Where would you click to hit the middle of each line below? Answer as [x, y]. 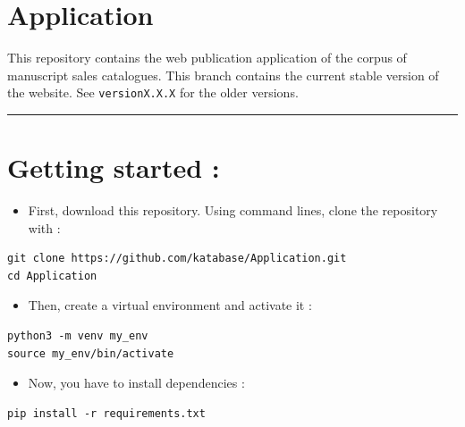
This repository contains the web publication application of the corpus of [207, 58]
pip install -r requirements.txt [106, 413]
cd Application [52, 276]
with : [44, 227]
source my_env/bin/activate [91, 353]
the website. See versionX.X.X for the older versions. [153, 92]
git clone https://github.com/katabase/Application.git [177, 259]
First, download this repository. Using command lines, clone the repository [233, 210]
